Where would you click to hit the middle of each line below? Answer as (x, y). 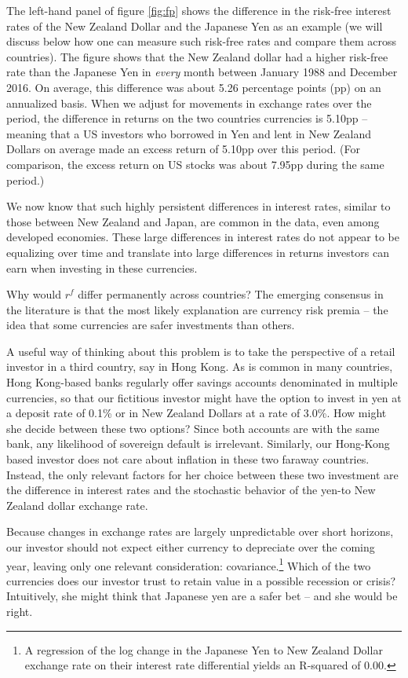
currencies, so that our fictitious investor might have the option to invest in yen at (204, 397)
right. (20, 612)
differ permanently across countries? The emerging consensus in (231, 294)
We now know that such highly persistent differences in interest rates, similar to (199, 206)
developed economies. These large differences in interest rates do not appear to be (203, 237)
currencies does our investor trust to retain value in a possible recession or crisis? (201, 580)
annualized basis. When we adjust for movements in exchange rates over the (189, 103)
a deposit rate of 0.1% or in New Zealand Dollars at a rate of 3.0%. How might (197, 413)
